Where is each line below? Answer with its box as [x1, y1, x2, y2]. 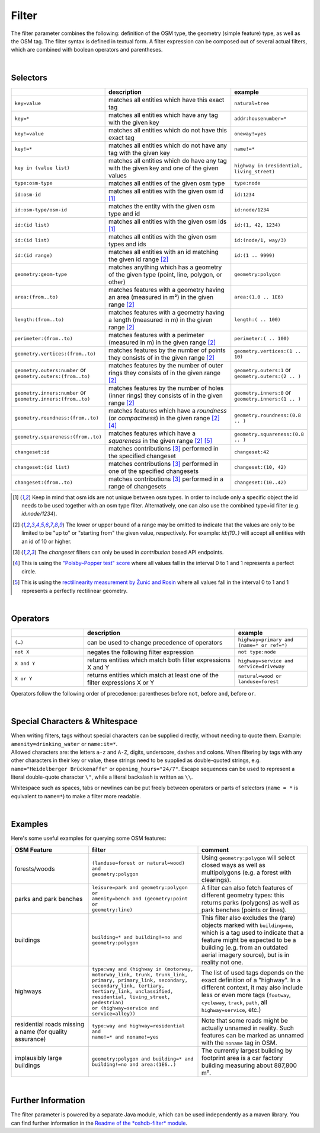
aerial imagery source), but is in [201, 950, 290, 959]
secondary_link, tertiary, [92, 982, 165, 989]
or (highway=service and [92, 1005, 159, 1011]
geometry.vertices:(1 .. [234, 348, 302, 354]
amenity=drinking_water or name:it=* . [11, 740, 118, 747]
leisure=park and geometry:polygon [92, 884, 188, 891]
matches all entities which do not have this [108, 126, 228, 134]
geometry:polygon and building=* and [92, 1055, 194, 1062]
